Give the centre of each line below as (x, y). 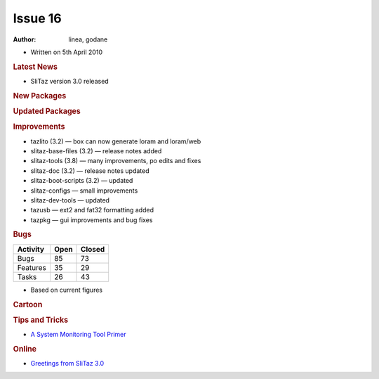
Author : (25, 39)
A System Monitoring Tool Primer (78, 335)
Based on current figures (67, 290)
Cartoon (28, 304)
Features (32, 267)
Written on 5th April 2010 (67, 52)
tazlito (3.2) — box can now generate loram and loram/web (116, 141)
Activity (31, 249)
